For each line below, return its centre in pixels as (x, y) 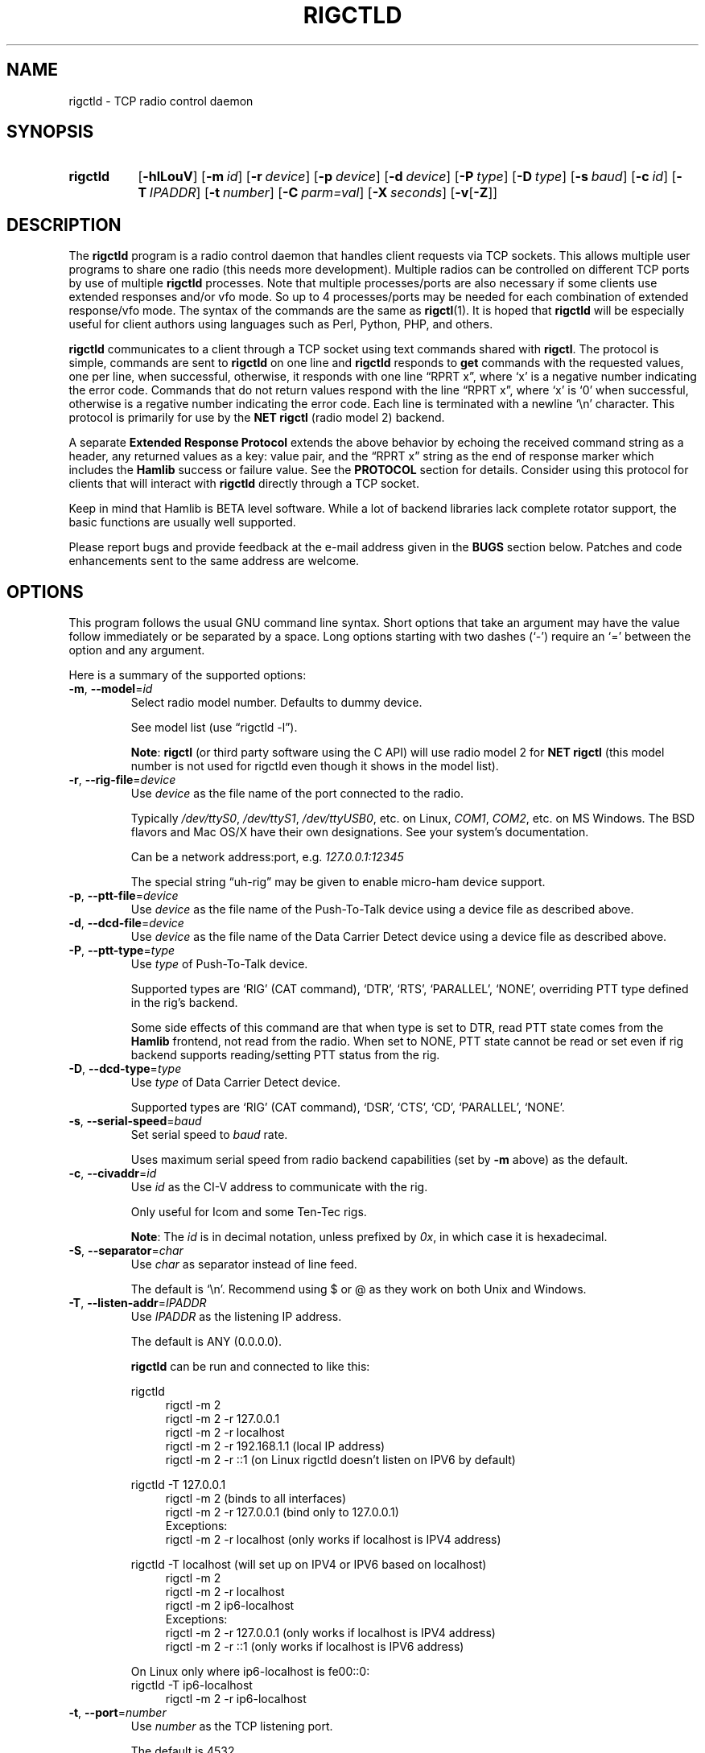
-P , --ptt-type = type (122, 951)
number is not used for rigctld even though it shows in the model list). (315, 766)
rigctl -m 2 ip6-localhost (230, 1606)
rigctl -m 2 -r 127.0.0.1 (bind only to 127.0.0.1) (282, 1512)
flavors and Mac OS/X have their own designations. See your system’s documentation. (360, 832)
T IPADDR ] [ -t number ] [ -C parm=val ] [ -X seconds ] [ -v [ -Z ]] (318, 193)
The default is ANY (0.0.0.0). (206, 1342)
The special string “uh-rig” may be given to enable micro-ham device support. (338, 882)
